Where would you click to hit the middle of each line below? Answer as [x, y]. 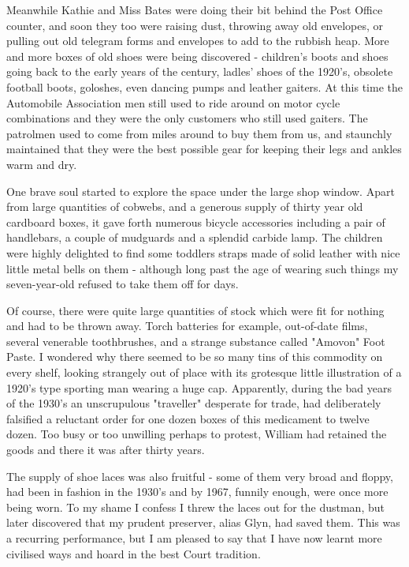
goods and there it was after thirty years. [106, 450]
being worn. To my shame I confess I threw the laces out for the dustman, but [195, 507]
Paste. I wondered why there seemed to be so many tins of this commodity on [195, 357]
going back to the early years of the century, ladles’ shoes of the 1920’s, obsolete [200, 71]
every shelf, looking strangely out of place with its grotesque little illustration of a [204, 372]
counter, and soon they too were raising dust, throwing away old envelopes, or [195, 25]
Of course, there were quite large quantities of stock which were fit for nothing [195, 310]
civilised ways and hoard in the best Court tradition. [134, 553]
